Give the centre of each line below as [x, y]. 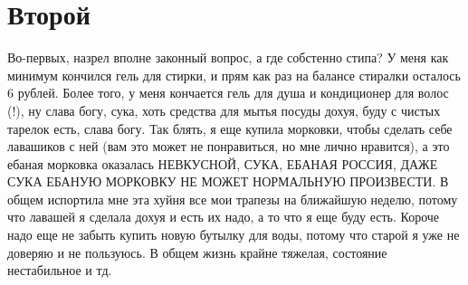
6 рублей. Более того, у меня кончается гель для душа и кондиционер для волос [228, 93]
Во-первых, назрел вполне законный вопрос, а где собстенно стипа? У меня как [228, 57]
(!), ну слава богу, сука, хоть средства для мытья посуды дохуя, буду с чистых [224, 110]
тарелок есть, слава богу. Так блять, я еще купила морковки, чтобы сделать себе [230, 128]
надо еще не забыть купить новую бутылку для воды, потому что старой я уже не [234, 235]
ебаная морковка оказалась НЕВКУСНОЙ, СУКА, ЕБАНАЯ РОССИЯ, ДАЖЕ [223, 163]
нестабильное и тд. [60, 270]
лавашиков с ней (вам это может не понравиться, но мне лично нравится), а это [229, 146]
